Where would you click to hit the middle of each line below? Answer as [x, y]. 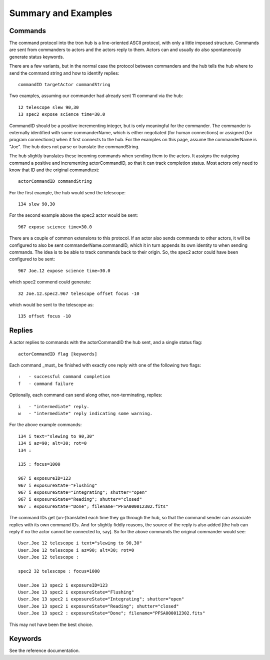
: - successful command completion [64, 377]
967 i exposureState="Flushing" [58, 485]
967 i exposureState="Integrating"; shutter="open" [83, 492]
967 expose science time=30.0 [55, 227]
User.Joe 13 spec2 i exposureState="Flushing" [76, 592]
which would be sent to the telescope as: [51, 305]
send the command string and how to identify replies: [64, 73]
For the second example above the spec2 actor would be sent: [74, 215]
